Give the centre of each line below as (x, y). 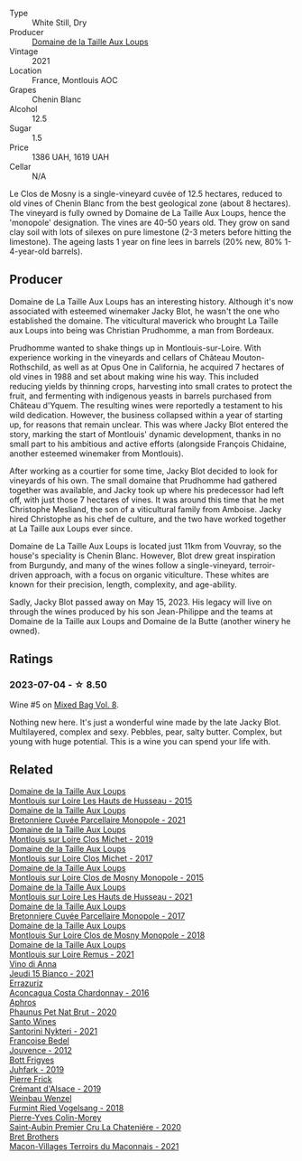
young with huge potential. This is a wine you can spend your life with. (140, 741)
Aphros (23, 1003)
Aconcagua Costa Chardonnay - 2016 (79, 993)
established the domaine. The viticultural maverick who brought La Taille (144, 321)
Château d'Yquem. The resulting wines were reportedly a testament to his (146, 405)
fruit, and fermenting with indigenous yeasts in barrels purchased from (141, 396)
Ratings (32, 659)
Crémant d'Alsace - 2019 (55, 1089)
